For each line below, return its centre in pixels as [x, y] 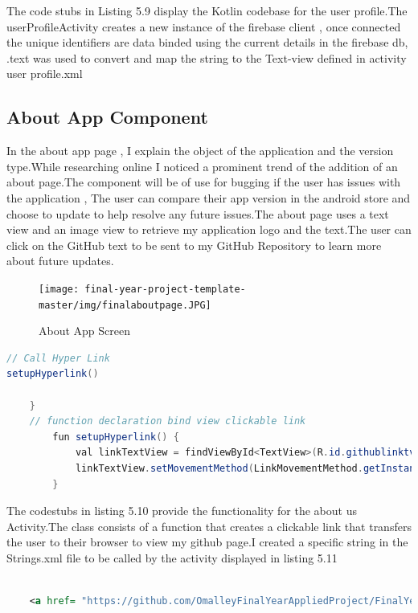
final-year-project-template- [165, 289]
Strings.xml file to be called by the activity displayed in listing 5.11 [172, 557]
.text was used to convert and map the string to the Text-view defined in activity [207, 57]
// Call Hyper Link [58, 358]
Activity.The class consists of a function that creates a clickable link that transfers [209, 526]
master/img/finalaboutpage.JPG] [125, 305]
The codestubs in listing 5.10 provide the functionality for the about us [182, 511]
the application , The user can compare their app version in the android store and [209, 197]
